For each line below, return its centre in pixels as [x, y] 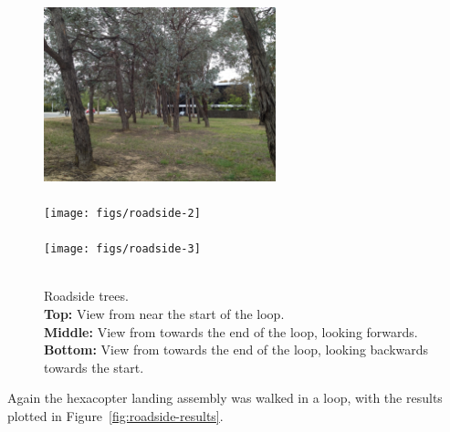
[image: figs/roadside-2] [122, 213]
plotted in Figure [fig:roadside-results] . [115, 416]
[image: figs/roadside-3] [122, 249]
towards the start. [94, 367]
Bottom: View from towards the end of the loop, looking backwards [236, 350]
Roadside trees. [86, 296]
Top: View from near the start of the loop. [164, 314]
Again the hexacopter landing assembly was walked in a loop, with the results [225, 398]
